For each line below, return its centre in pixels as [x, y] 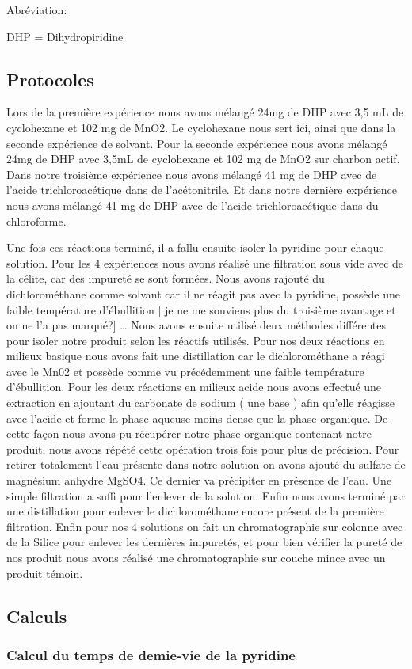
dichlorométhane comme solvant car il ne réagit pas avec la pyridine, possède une [204, 293]
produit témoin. [45, 573]
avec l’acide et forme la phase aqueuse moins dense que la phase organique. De [197, 418]
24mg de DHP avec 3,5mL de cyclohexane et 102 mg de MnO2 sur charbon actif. [203, 159]
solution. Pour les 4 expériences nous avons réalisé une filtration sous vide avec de [205, 262]
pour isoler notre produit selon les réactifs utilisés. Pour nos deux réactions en [196, 340]
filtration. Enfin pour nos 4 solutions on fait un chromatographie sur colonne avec [205, 526]
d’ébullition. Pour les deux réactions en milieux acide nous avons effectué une [194, 387]
